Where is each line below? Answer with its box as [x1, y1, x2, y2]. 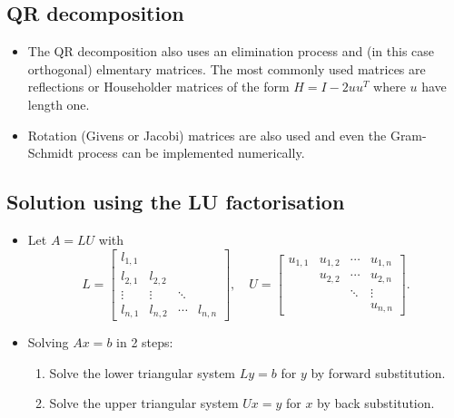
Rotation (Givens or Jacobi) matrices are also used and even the [27, 125, 387, 144]
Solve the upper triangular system [49, 394, 239, 413]
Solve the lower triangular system [49, 363, 236, 382]
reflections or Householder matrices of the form [27, 77, 290, 96]
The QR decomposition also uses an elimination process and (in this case [27, 42, 435, 61]
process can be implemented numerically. [77, 143, 305, 162]
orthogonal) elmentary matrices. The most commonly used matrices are [27, 59, 426, 78]
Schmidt [27, 143, 74, 162]
